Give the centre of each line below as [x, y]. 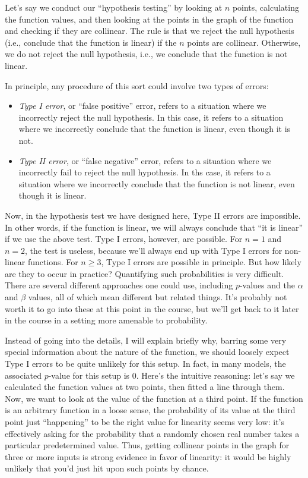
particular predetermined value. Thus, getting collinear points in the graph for [147, 445]
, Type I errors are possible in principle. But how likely [201, 262]
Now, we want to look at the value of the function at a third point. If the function [154, 398]
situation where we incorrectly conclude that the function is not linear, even [157, 183]
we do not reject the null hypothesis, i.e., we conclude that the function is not [146, 54]
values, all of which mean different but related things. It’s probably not [158, 297]
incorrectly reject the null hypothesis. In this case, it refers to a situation [151, 117]
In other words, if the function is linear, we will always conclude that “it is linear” [154, 227]
